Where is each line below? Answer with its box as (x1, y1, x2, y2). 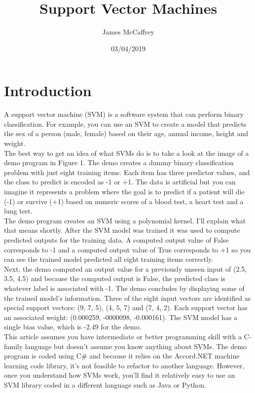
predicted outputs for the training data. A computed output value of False (4, 234, 229, 245)
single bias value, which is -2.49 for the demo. (4, 322, 142, 332)
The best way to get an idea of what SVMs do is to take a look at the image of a (4, 147, 249, 158)
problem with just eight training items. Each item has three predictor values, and (4, 167, 250, 177)
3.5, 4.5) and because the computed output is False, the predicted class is (4, 273, 226, 284)
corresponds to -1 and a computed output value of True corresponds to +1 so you (4, 244, 251, 254)
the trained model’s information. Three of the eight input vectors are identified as (4, 292, 251, 303)
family (4, 341, 23, 351)
